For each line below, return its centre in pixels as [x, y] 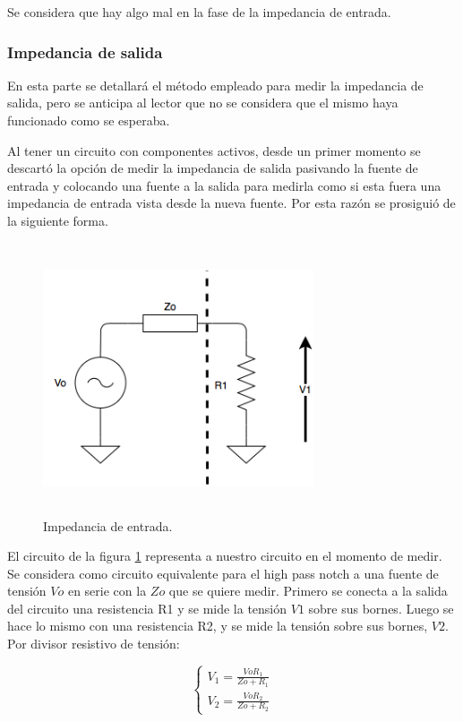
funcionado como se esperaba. [89, 120]
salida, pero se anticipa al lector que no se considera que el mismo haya [203, 103]
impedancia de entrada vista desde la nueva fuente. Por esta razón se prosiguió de [231, 203]
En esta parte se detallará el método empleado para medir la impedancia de [215, 85]
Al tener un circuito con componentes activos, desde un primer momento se [214, 150]
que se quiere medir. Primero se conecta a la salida [308, 591]
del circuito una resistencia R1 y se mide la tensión [147, 608]
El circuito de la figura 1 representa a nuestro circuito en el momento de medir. [225, 556]
